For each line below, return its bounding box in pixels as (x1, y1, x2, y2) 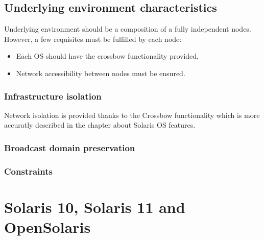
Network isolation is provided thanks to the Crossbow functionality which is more (4, 109, 260, 120)
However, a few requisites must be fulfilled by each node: (4, 33, 182, 44)
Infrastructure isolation (4, 89, 102, 102)
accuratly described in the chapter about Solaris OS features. (4, 119, 196, 130)
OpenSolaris (4, 217, 91, 237)
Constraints (4, 164, 53, 177)
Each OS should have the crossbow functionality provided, (16, 51, 199, 61)
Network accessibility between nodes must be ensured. (16, 67, 185, 78)
